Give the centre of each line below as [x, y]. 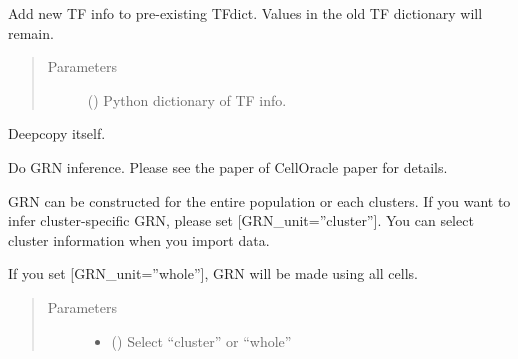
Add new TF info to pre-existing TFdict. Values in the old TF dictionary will [245, 13]
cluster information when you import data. [139, 239]
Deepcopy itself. [57, 133]
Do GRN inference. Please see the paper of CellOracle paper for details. [228, 166]
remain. [31, 32]
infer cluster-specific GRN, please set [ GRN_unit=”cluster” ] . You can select [241, 220]
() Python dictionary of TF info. [187, 99]
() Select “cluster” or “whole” [201, 340]
